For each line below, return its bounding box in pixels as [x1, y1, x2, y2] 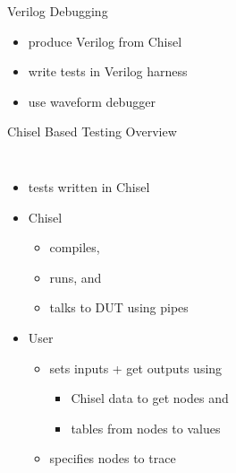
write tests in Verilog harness [28, 62, 188, 81]
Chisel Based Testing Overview [7, 122, 177, 141]
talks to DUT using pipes [49, 298, 189, 317]
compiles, [49, 238, 100, 257]
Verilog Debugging [7, 2, 108, 20]
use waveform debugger [28, 92, 156, 110]
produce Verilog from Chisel [28, 31, 182, 50]
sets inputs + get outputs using [49, 358, 223, 377]
